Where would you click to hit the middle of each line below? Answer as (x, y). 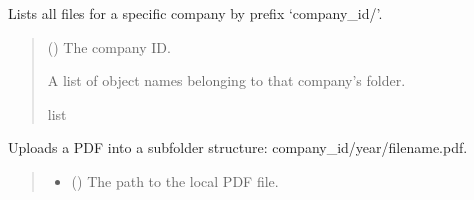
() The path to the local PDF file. (175, 180)
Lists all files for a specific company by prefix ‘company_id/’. (195, 13)
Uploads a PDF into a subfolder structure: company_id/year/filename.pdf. (238, 147)
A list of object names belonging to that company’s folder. (226, 80)
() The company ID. (109, 46)
